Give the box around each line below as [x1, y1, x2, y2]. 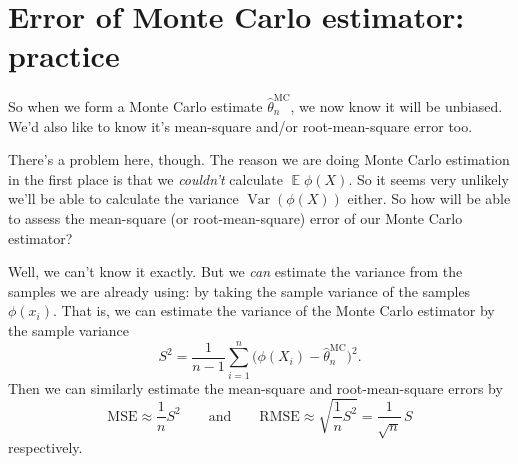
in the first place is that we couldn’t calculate [8, 168, 283, 189]
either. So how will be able [347, 188, 511, 209]
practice [8, 35, 120, 76]
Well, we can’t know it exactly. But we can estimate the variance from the [8, 261, 463, 282]
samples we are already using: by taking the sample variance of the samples [8, 280, 471, 301]
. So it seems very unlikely [348, 168, 509, 189]
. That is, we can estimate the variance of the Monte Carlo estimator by [53, 300, 495, 321]
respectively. [8, 437, 83, 458]
